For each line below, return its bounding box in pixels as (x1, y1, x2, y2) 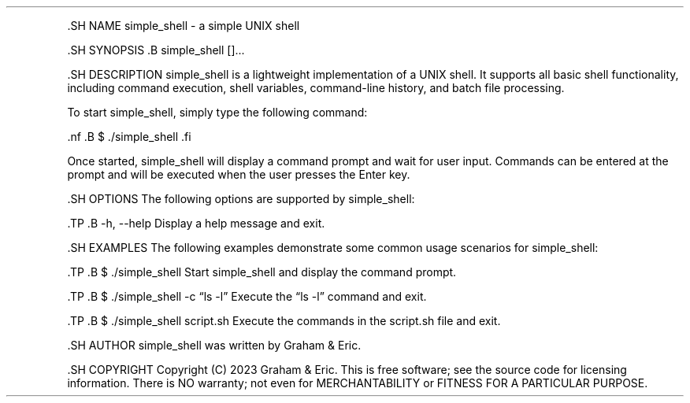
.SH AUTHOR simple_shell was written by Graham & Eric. (67, 338, 362, 352)
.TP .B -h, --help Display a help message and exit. (67, 216, 325, 230)
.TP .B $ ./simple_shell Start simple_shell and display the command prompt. (67, 265, 457, 279)
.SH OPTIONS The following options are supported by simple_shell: (67, 192, 415, 205)
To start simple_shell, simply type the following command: (67, 105, 368, 119)
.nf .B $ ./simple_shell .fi (67, 130, 191, 143)
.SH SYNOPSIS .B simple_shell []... (67, 43, 245, 57)
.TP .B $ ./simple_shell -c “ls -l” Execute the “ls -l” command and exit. (67, 290, 427, 303)
